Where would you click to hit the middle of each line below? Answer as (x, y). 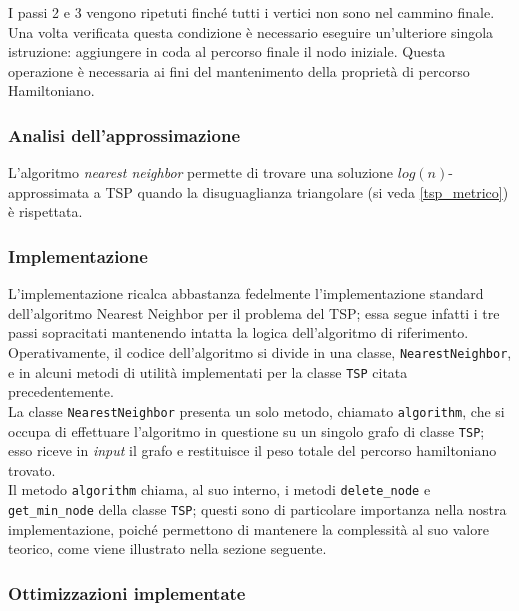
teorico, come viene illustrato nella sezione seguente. (167, 548)
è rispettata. (45, 211)
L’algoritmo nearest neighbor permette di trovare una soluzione (201, 172)
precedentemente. (61, 391)
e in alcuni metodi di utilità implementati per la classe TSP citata (208, 371)
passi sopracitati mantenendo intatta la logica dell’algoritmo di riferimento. (238, 332)
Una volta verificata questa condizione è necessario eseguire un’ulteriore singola (251, 31)
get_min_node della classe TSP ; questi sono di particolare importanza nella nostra (257, 509)
